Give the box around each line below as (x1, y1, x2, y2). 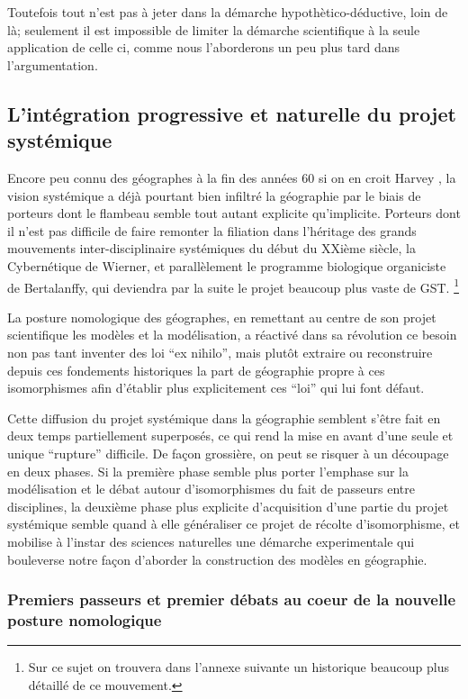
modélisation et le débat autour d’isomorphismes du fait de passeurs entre (7, 479, 415, 498)
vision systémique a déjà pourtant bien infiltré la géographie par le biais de (7, 186, 421, 204)
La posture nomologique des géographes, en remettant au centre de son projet (7, 307, 436, 326)
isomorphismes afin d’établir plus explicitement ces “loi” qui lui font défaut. (7, 378, 425, 397)
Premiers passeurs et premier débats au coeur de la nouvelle (7, 588, 456, 611)
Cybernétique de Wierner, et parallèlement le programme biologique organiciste (7, 256, 446, 275)
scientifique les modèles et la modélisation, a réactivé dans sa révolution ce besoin (7, 325, 457, 344)
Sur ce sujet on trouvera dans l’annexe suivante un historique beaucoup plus (28, 658, 450, 676)
